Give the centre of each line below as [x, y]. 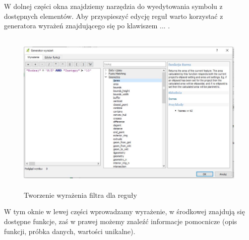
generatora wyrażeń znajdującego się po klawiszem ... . [87, 26]
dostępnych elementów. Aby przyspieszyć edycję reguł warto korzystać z [114, 16]
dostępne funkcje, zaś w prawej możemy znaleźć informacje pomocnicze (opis [121, 221]
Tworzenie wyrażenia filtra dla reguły [81, 195]
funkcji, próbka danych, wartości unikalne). [70, 231]
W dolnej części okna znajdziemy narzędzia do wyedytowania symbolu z [113, 6]
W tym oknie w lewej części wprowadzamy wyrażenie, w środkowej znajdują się [124, 211]
